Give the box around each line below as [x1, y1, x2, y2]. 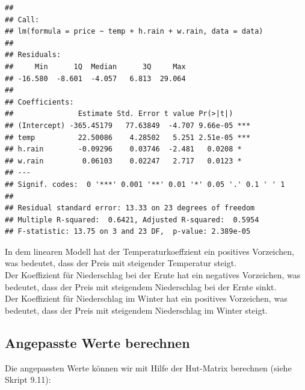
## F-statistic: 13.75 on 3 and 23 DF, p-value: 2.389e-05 [5, 227, 251, 236]
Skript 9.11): [5, 373, 51, 386]
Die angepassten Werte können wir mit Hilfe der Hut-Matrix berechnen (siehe [5, 361, 292, 374]
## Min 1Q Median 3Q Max [5, 62, 186, 71]
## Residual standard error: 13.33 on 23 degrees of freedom [5, 204, 255, 213]
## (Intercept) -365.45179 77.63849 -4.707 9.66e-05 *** [5, 121, 251, 130]
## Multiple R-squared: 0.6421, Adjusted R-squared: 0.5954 [5, 215, 259, 224]
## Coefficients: [5, 97, 74, 106]
